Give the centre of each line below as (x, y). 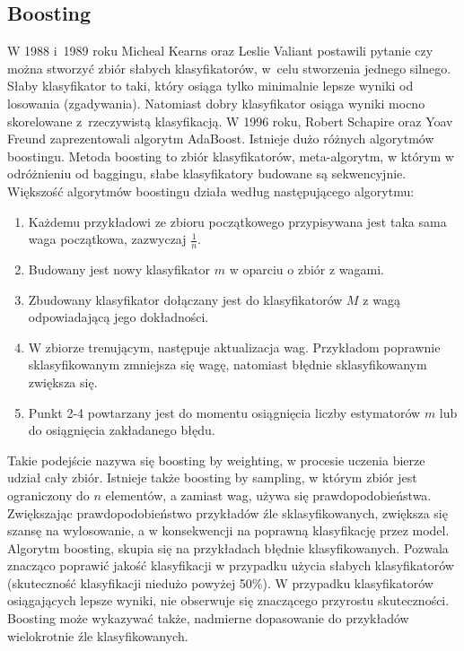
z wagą (381, 299)
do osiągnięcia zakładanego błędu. (122, 430)
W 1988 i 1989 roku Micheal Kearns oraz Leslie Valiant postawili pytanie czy (220, 51)
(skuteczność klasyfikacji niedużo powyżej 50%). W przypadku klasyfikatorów (220, 582)
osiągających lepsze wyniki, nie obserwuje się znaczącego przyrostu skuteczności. (228, 600)
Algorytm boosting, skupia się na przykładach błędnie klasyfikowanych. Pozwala (228, 547)
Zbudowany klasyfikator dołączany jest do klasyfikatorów (185, 299)
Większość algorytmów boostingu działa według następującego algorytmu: (211, 191)
